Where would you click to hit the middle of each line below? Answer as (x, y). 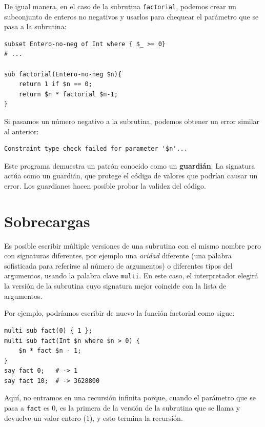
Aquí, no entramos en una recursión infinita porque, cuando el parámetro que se (130, 398)
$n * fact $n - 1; (50, 351)
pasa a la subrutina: (35, 26)
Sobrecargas (47, 221)
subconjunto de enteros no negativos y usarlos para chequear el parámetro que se (131, 16)
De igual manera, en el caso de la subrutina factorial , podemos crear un (120, 6)
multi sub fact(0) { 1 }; (48, 330)
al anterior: (22, 131)
